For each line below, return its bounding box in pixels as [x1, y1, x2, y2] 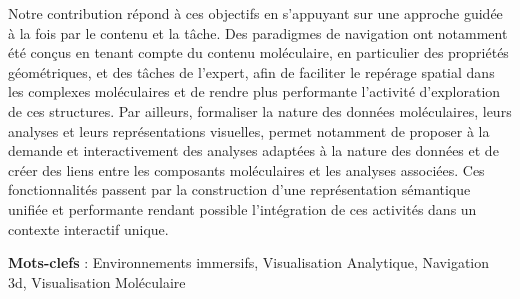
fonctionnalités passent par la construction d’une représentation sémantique [8, 179, 471, 200]
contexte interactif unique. [8, 218, 169, 239]
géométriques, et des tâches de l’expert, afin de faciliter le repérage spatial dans [8, 61, 495, 82]
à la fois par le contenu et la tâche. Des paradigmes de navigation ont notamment [8, 22, 508, 43]
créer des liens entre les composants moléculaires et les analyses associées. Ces [8, 159, 485, 180]
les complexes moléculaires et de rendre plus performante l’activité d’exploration [8, 81, 501, 102]
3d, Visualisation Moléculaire [8, 271, 186, 292]
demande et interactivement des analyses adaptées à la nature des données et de [8, 140, 499, 161]
